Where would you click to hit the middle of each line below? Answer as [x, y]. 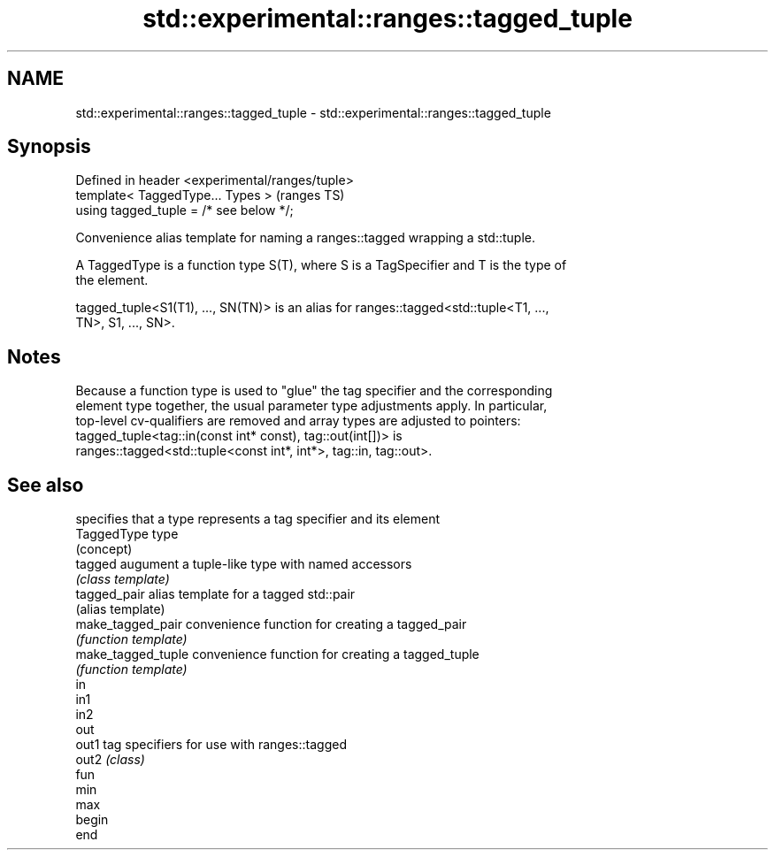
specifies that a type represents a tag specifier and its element [258, 519]
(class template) [123, 579]
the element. [112, 280]
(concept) [104, 549]
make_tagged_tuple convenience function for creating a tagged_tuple [277, 654]
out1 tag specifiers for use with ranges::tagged [211, 745]
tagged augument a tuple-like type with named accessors [244, 564]
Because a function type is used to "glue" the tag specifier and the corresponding [314, 391]
